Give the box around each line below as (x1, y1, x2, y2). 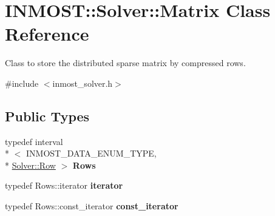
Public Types (5, 106, 90, 125)
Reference (5, 21, 89, 46)
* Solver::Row (5, 158, 56, 171)
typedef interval (5, 135, 63, 147)
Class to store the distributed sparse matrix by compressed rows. (5, 56, 246, 69)
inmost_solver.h (52, 76, 113, 89)
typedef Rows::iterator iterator (5, 179, 123, 192)
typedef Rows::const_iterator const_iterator (5, 200, 178, 212)
